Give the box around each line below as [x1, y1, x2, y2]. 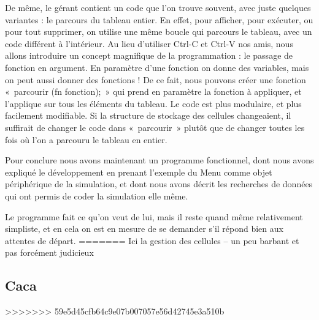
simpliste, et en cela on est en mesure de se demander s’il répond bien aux [5, 222, 283, 235]
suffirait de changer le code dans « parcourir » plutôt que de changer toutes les [5, 121, 305, 133]
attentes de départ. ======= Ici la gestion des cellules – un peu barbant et [5, 234, 299, 247]
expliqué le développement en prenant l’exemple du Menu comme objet [5, 165, 272, 178]
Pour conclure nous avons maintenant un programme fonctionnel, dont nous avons [5, 154, 314, 166]
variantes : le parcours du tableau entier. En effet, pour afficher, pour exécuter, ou [5, 13, 313, 26]
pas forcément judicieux [5, 246, 94, 259]
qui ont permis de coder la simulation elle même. [5, 189, 188, 202]
